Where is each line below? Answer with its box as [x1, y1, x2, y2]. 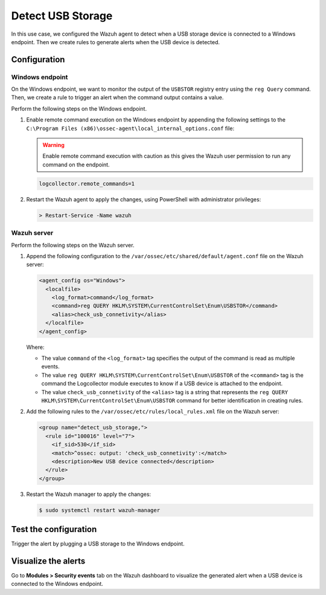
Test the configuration [11, 524, 97, 535]
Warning [42, 141, 65, 149]
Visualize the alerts [11, 556, 86, 566]
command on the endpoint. [42, 161, 110, 168]
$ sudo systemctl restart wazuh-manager [39, 507, 160, 513]
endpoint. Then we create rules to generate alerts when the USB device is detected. [11, 38, 220, 45]
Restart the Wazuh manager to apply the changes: [26, 490, 151, 498]
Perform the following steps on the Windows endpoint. [11, 105, 147, 112]
